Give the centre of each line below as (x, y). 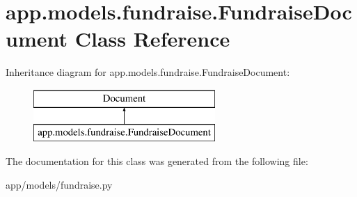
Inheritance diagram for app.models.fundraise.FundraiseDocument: (148, 72)
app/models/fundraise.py (59, 184)
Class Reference (152, 39)
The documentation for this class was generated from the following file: (157, 161)
